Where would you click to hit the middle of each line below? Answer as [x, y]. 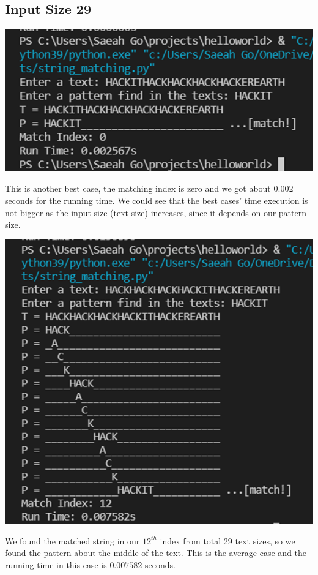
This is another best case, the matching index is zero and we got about [138, 188]
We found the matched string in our [72, 540]
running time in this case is [56, 564]
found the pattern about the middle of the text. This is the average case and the [156, 553]
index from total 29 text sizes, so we [227, 540]
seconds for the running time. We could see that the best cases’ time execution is [157, 200]
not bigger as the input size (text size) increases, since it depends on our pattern [156, 212]
